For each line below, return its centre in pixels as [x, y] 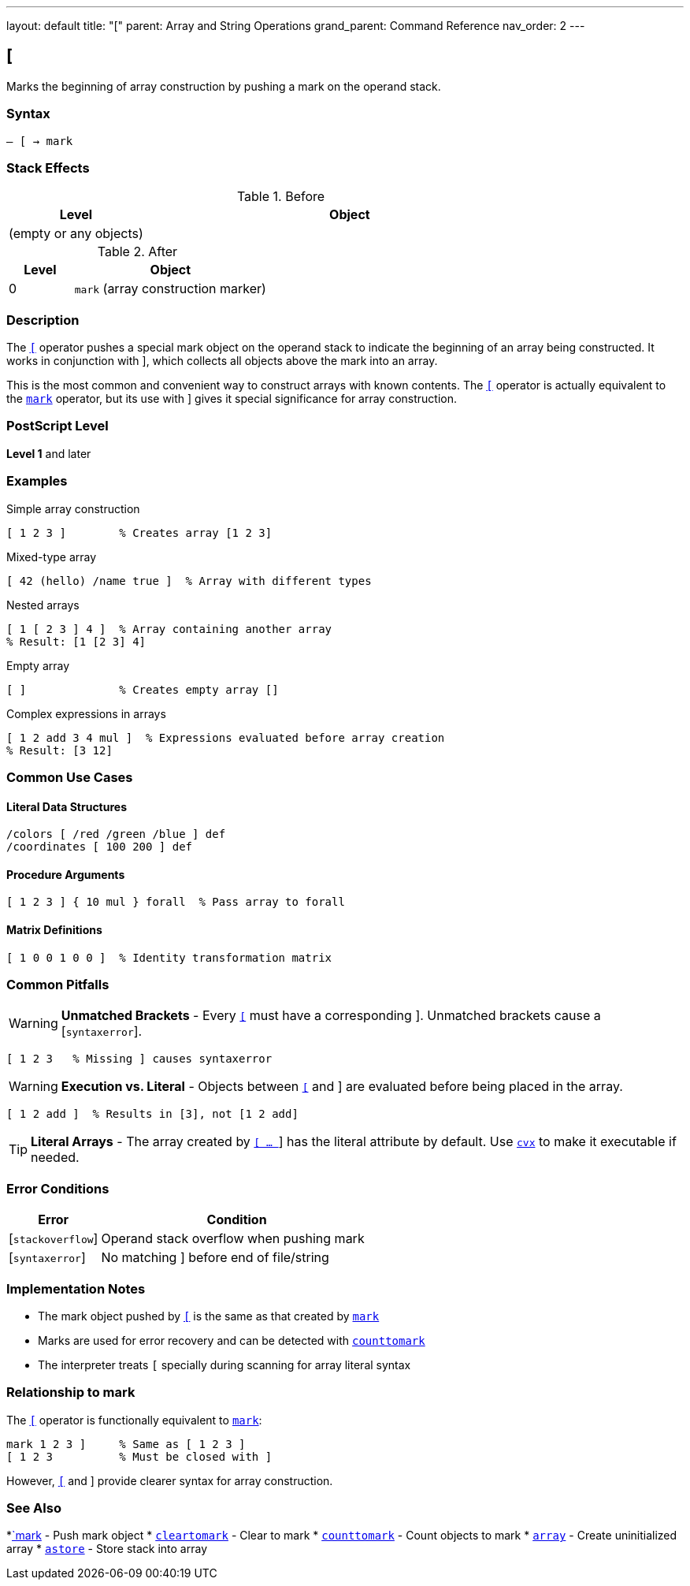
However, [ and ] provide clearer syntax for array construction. [170, 1480]
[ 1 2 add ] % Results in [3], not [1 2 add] [152, 1114]
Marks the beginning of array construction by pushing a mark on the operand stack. [224, 86]
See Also [34, 1508]
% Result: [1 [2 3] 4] [76, 641]
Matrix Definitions [54, 930]
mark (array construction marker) [170, 289]
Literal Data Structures [67, 806]
